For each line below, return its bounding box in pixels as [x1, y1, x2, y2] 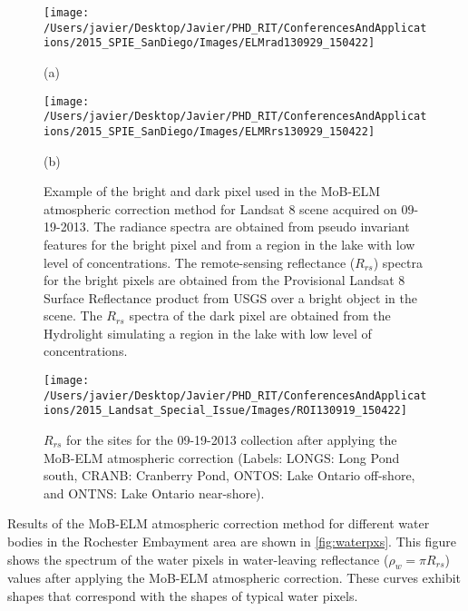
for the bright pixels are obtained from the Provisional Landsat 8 [44, 271, 405, 290]
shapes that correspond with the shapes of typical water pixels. [7, 586, 358, 605]
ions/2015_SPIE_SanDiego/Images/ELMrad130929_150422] [44, 36, 375, 50]
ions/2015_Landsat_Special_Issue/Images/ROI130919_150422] [44, 404, 407, 418]
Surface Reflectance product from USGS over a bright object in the [44, 288, 417, 307]
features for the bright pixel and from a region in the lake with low [44, 234, 415, 253]
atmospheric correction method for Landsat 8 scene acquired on [44, 199, 397, 218]
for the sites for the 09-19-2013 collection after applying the [66, 430, 397, 449]
